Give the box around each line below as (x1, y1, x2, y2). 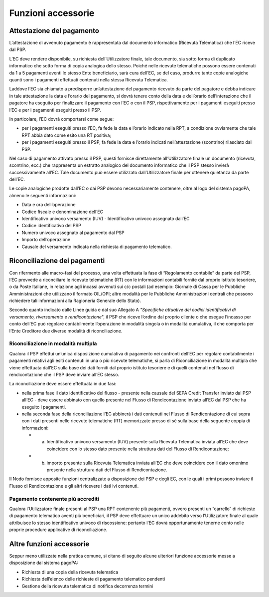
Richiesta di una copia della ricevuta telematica (21, 569, 119, 575)
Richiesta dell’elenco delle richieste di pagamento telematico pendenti (21, 576, 165, 582)
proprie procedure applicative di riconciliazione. (9, 527, 108, 533)
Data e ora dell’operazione (21, 202, 76, 208)
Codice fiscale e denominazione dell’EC (21, 209, 104, 215)
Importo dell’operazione (21, 237, 71, 243)
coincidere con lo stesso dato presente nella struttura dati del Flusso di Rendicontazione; (46, 446, 229, 452)
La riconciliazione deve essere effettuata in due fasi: (9, 381, 117, 387)
